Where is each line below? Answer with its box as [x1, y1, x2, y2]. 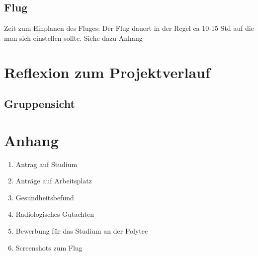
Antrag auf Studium [15, 159, 78, 169]
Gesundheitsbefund [15, 192, 74, 202]
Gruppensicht [4, 96, 75, 111]
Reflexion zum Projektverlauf [4, 62, 210, 82]
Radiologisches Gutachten [15, 209, 94, 219]
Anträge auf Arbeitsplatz [15, 175, 92, 186]
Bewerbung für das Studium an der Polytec [15, 226, 148, 236]
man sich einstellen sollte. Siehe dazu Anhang [4, 32, 143, 43]
